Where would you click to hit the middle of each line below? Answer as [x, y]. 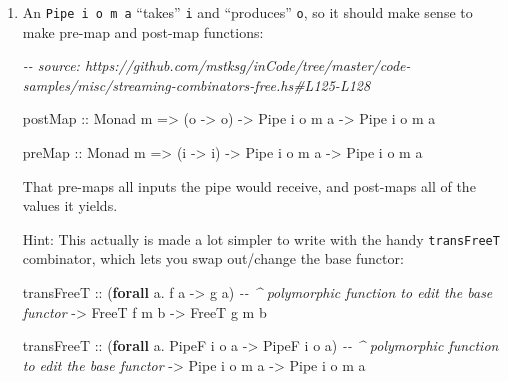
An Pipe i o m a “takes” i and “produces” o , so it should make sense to [247, 12]
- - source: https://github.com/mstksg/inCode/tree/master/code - [216, 65]
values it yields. [70, 205]
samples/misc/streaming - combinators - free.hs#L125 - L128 [196, 84]
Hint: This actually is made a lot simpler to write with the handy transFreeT [261, 238]
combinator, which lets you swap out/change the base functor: [213, 258]
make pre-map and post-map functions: [143, 31]
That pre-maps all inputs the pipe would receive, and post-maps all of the [249, 185]
